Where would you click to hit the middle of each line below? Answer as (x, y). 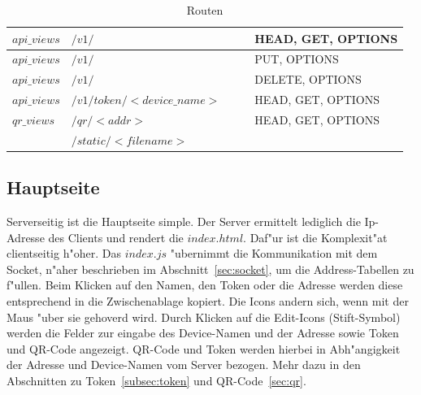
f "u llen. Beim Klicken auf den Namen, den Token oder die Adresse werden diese (205, 285)
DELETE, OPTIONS (308, 79)
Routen (205, 10)
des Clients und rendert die (116, 237)
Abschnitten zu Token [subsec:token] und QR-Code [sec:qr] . (156, 381)
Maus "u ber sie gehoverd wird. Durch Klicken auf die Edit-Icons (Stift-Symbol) (204, 317)
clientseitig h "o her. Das (64, 253)
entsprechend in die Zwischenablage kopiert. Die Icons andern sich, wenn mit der (208, 301)
